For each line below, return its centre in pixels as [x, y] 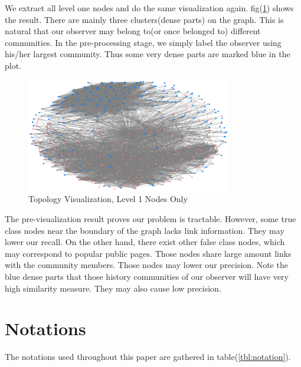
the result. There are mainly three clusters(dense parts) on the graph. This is [144, 19]
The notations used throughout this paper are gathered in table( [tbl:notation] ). [148, 357]
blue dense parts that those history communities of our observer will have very [147, 276]
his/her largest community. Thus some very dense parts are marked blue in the [148, 54]
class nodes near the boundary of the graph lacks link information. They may [145, 230]
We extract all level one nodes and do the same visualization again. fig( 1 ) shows [149, 8]
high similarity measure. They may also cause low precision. [113, 288]
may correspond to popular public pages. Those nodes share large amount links [148, 253]
